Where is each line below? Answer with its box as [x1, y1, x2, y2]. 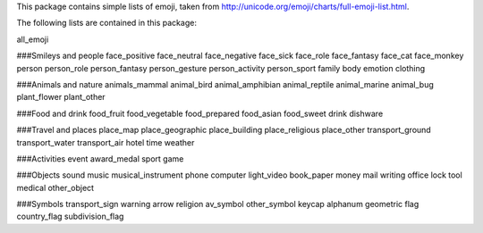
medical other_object [16, 182, 94, 193]
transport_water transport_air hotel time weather [16, 137, 195, 147]
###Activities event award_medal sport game [16, 153, 184, 164]
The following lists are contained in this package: [16, 18, 197, 29]
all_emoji [16, 34, 49, 45]
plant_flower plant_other [16, 92, 106, 103]
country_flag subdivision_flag [16, 211, 124, 222]
